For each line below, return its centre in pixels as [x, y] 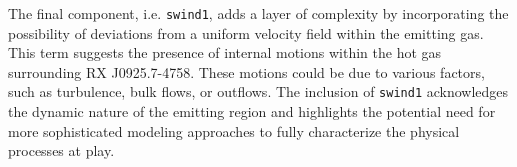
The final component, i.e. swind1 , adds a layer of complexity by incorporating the [258, 13]
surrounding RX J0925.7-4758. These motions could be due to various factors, [246, 71]
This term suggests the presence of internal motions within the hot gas [225, 52]
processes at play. [61, 150]
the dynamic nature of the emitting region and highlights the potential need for [252, 111]
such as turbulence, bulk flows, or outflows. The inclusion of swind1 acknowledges [258, 91]
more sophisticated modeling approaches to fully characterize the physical [234, 130]
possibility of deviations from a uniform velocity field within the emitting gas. [246, 32]
